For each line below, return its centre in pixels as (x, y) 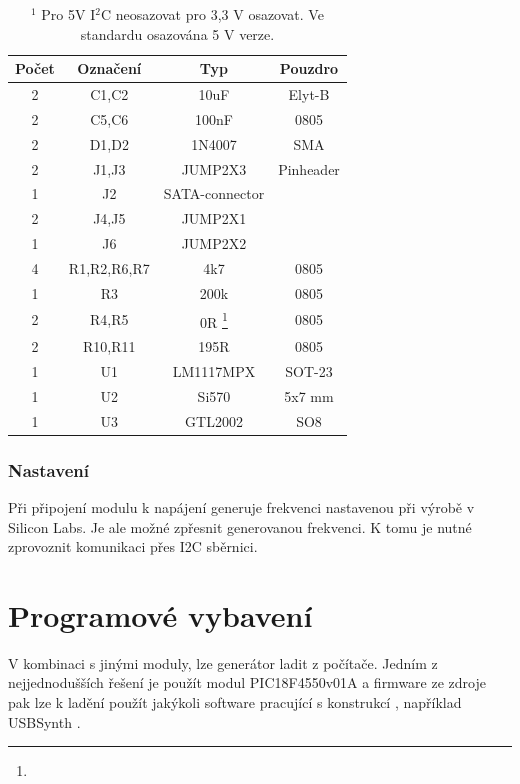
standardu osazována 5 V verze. (177, 33)
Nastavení (48, 469)
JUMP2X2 (214, 243)
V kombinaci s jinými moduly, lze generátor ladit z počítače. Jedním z (223, 662)
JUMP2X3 (214, 168)
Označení (109, 68)
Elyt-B (309, 94)
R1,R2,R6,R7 (109, 267)
